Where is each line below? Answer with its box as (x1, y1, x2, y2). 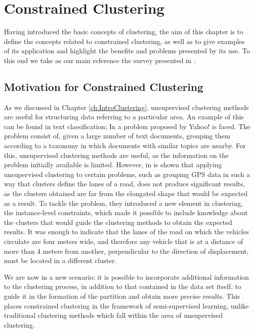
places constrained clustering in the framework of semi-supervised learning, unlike (4, 300, 249, 311)
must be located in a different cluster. (4, 255, 117, 266)
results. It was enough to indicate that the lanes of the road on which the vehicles (4, 226, 249, 237)
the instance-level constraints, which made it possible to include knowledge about (4, 207, 248, 218)
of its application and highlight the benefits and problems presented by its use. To (4, 45, 250, 56)
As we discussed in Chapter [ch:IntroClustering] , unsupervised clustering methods (4, 102, 249, 112)
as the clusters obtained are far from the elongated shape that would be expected (4, 188, 248, 199)
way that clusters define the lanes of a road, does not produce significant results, (4, 178, 245, 189)
